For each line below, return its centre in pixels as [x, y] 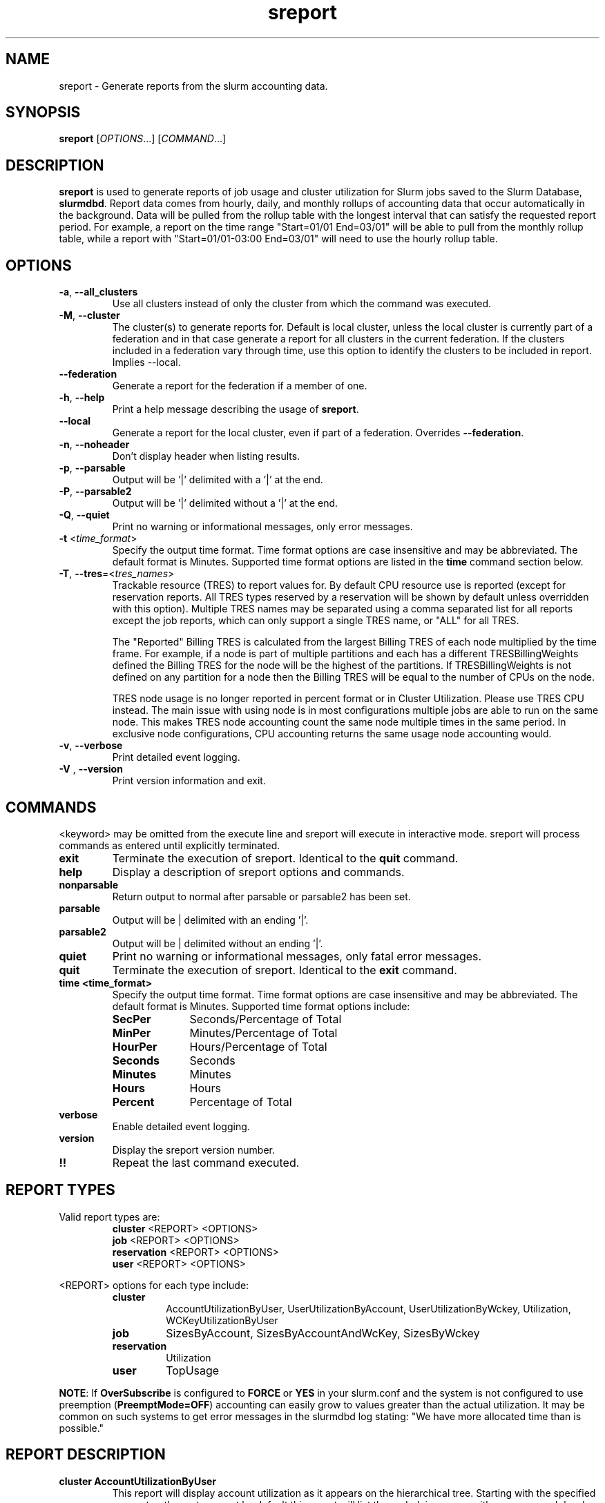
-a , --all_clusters [98, 292]
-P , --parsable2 [95, 492]
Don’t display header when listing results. [206, 456]
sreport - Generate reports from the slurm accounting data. [193, 86]
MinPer [132, 1032]
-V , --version [91, 769]
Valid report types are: [109, 1216]
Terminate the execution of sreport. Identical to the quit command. [285, 858]
